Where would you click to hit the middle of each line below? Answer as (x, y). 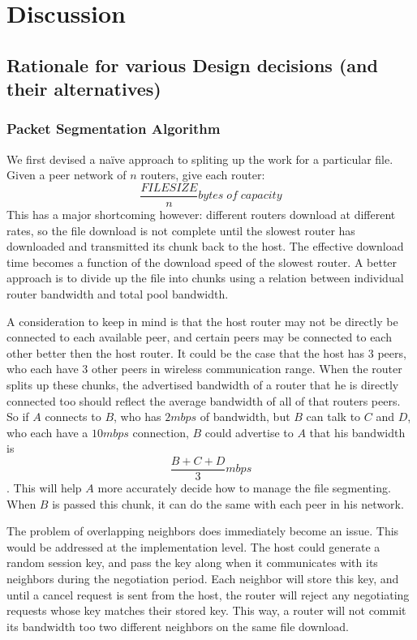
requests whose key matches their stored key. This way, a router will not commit (206, 610)
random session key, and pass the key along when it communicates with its (192, 563)
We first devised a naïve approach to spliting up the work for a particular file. (200, 159)
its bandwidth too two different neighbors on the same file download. (178, 626)
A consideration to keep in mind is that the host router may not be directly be (202, 321)
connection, (161, 432)
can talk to (333, 417)
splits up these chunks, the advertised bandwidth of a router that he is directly (203, 384)
